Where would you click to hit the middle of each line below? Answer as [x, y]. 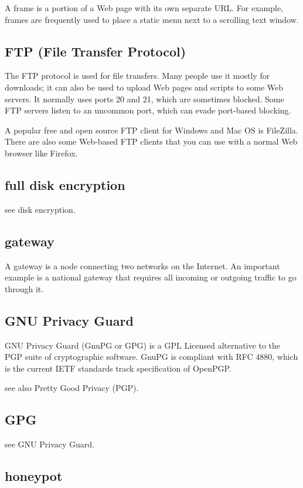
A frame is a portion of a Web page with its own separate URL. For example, [144, 8]
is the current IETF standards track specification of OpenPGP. [118, 368]
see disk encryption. [40, 209]
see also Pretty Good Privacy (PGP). [72, 388]
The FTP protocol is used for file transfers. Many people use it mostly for [137, 76]
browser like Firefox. [41, 153]
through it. [24, 288]
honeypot [34, 476]
